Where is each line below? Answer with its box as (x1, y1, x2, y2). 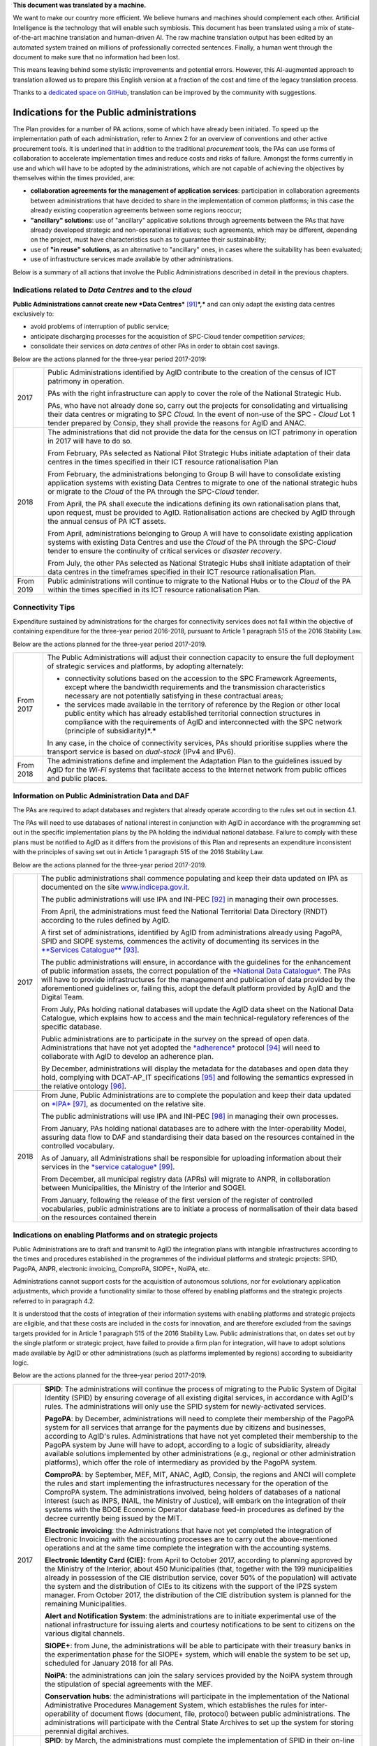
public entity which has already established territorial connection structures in (64, 708, 320, 718)
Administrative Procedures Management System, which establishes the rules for (44, 1700, 309, 1710)
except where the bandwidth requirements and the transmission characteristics (64, 682, 325, 691)
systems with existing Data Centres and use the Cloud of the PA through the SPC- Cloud (47, 537, 337, 547)
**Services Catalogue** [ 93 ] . (40, 945, 140, 955)
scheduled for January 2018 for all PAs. (44, 1658, 174, 1668)
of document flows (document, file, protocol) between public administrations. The (81, 1708, 350, 1718)
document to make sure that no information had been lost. (13, 52, 181, 61)
